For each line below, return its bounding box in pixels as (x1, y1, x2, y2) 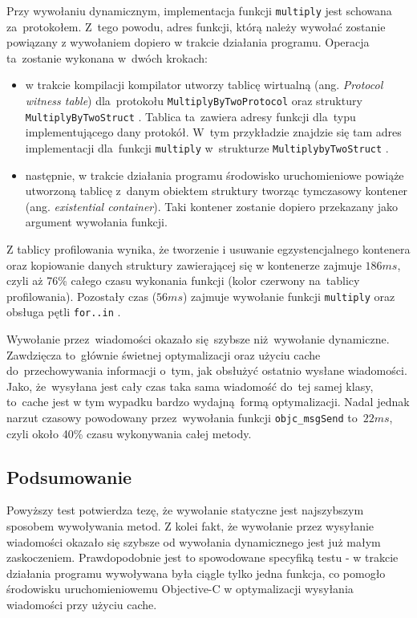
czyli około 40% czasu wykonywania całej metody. (6, 425, 252, 441)
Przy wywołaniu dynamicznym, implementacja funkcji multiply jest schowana (6, 2, 392, 18)
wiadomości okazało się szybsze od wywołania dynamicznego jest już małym (6, 533, 381, 550)
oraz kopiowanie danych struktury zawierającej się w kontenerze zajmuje (6, 256, 362, 273)
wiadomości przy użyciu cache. (6, 596, 157, 613)
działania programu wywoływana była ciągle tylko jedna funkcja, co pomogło (6, 564, 386, 581)
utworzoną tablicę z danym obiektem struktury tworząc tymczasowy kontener (25, 182, 408, 199)
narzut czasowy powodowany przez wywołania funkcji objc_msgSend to (6, 409, 358, 426)
